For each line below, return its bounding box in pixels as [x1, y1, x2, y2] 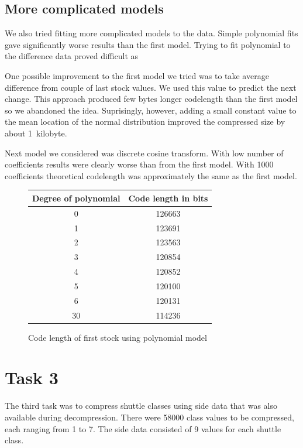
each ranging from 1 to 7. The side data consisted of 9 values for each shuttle [5, 422, 281, 435]
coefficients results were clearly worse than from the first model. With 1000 [5, 158, 274, 170]
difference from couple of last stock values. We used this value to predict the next [5, 81, 297, 93]
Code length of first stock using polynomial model [28, 331, 207, 343]
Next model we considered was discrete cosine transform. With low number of [5, 146, 284, 159]
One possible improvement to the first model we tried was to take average [5, 69, 269, 81]
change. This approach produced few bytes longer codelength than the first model [5, 93, 298, 105]
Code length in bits [128, 191, 208, 204]
